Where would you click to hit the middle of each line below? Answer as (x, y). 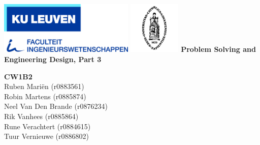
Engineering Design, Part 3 (53, 59)
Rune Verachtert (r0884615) (47, 126)
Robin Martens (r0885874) (45, 96)
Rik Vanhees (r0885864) (41, 116)
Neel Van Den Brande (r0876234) (56, 106)
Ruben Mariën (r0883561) (44, 86)
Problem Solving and (218, 49)
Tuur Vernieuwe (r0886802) (46, 136)
